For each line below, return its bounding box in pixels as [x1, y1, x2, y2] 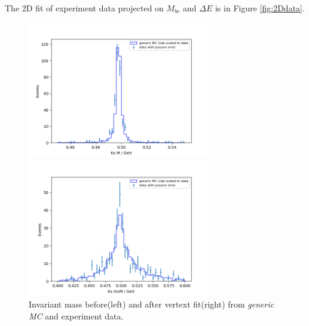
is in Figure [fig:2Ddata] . [215, 2, 305, 14]
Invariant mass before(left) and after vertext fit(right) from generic [29, 298, 274, 310]
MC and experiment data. [29, 309, 124, 322]
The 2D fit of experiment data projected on [5, 2, 164, 14]
